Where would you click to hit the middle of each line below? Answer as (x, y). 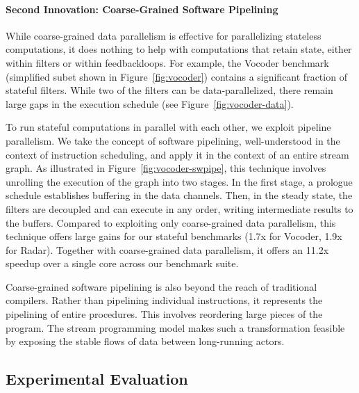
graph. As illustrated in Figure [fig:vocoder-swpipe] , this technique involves (166, 168)
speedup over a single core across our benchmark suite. (122, 263)
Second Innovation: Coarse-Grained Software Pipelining (142, 9)
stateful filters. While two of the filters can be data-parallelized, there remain (169, 90)
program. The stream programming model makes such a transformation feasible (175, 327)
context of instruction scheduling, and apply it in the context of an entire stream (177, 154)
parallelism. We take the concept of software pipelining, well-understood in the (173, 140)
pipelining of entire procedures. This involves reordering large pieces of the (164, 314)
